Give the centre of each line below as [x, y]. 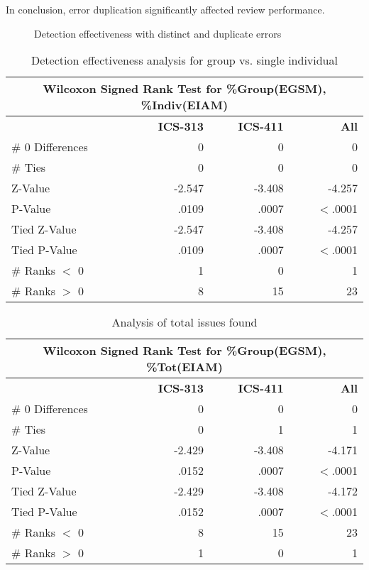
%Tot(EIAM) [184, 367]
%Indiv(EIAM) [184, 105]
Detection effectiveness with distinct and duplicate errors [158, 33]
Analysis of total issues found [184, 322]
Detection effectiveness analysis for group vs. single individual [184, 60]
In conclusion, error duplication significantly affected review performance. [165, 9]
